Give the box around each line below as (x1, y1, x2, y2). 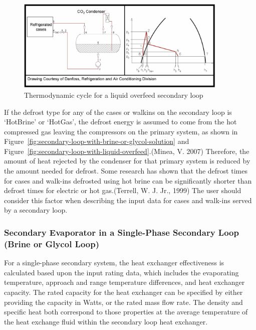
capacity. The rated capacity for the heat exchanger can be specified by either (4, 286, 243, 297)
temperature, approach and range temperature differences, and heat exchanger (4, 277, 245, 287)
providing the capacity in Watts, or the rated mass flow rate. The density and (4, 296, 243, 307)
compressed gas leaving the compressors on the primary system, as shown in (4, 126, 238, 136)
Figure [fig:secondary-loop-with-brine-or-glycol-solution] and (4, 136, 189, 146)
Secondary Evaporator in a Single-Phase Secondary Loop (4, 226, 239, 238)
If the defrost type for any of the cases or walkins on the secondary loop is (4, 106, 232, 117)
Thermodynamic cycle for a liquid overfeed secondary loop (24, 89, 203, 100)
